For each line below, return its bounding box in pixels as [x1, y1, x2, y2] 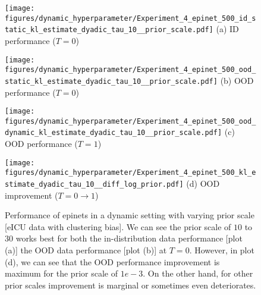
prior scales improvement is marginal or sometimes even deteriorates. [5, 278, 256, 291]
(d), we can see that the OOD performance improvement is [5, 255, 220, 268]
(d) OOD [186, 177, 220, 189]
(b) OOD [220, 74, 254, 86]
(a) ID [216, 23, 239, 35]
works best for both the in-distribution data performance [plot [15, 232, 243, 244]
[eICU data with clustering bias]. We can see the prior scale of [5, 220, 231, 233]
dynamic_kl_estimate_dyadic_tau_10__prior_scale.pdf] [5, 128, 222, 137]
